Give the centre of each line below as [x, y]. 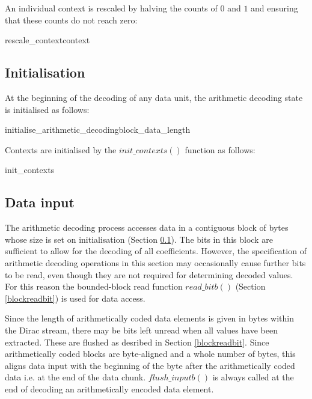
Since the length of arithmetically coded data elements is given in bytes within [149, 318]
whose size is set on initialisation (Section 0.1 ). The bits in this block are [139, 239]
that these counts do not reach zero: [71, 20]
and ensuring [274, 8]
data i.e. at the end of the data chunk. [75, 377]
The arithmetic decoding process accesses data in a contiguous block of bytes [147, 227]
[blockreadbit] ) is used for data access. [75, 298]
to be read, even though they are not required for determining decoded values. [149, 274]
